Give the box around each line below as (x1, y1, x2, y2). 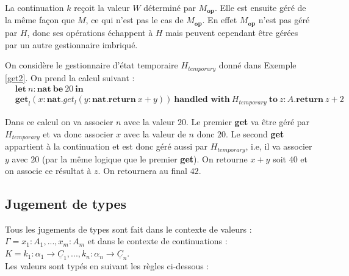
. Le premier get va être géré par (186, 115, 310, 128)
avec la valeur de (123, 127, 186, 140)
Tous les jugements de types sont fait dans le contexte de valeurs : (5, 222, 252, 235)
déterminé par (143, 1, 196, 13)
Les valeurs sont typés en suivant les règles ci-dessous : (5, 260, 209, 272)
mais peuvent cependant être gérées (165, 26, 298, 38)
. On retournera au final (98, 164, 187, 177)
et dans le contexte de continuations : (87, 234, 228, 247)
